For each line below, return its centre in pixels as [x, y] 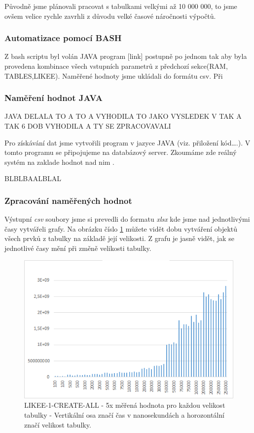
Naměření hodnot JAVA [54, 98]
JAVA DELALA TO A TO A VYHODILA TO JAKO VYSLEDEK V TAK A [123, 116]
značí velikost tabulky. [58, 424]
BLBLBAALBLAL [33, 178]
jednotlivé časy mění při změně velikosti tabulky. [78, 248]
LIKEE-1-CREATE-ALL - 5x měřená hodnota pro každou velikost [125, 405]
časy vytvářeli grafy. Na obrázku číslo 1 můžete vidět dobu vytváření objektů [121, 228]
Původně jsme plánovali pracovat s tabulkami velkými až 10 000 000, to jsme [121, 6]
